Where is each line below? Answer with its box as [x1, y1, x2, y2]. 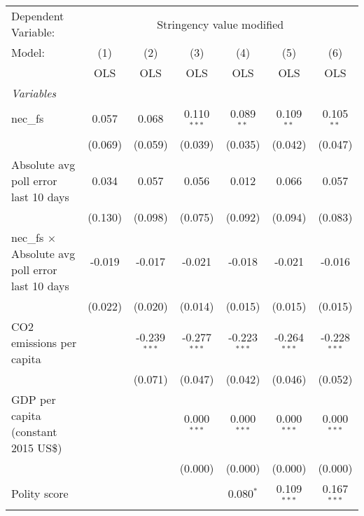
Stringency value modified [157, 15, 284, 32]
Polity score [11, 485, 69, 502]
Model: [11, 44, 45, 60]
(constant [11, 423, 57, 440]
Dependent [11, 8, 64, 24]
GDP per [11, 391, 56, 407]
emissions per [11, 334, 77, 351]
